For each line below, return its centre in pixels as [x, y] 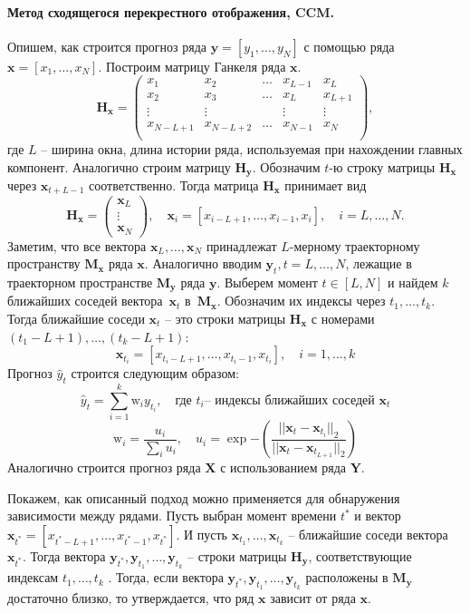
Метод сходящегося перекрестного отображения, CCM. [171, 11]
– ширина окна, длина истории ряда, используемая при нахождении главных [252, 148]
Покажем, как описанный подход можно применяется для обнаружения [204, 497]
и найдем [413, 282]
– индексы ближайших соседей [289, 400]
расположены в [347, 577]
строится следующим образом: [155, 373]
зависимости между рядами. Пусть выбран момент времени [172, 516]
